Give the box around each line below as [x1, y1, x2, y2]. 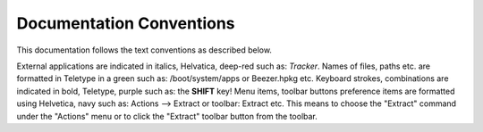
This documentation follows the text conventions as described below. [16, 45, 273, 55]
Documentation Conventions [16, 13, 236, 33]
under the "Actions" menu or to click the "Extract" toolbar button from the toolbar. [16, 111, 318, 121]
